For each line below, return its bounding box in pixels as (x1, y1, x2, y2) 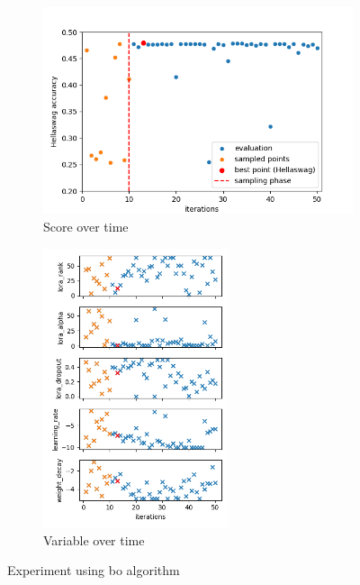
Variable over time (43, 530, 145, 549)
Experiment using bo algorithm (7, 561, 180, 580)
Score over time (43, 216, 129, 235)
